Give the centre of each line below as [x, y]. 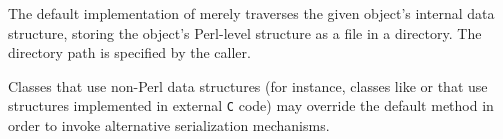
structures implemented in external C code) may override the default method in [251, 105]
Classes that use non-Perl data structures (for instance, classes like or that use [248, 85]
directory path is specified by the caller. [129, 52]
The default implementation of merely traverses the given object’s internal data [251, 13]
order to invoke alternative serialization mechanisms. [169, 125]
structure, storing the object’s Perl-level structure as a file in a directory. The [245, 32]
